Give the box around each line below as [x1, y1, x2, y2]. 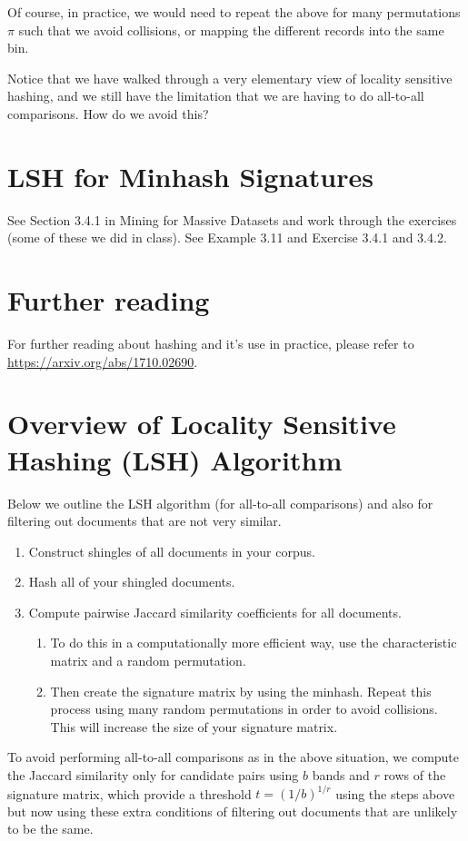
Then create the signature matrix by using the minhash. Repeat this [50, 681, 432, 700]
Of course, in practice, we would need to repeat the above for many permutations [7, 3, 461, 21]
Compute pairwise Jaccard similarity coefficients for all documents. [28, 602, 402, 621]
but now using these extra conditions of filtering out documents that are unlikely [7, 801, 458, 820]
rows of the [383, 766, 446, 785]
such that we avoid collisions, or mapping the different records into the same [18, 20, 444, 39]
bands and [312, 766, 370, 785]
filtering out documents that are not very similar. [7, 511, 282, 530]
